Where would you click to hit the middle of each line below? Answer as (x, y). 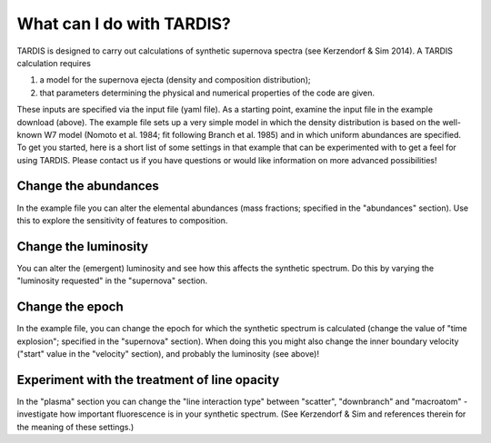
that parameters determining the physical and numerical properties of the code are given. (207, 93)
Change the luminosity (83, 246)
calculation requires (54, 63)
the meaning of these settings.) (75, 427)
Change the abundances (88, 186)
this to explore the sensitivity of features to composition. (122, 220)
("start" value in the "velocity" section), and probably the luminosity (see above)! (168, 353)
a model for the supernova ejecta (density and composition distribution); (175, 80)
